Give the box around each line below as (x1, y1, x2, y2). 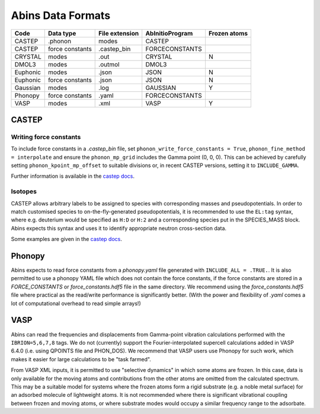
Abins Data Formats (11, 9, 111, 22)
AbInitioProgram (145, 29, 193, 37)
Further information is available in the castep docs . (11, 172, 135, 180)
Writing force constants (11, 133, 81, 141)
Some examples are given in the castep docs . (11, 236, 123, 243)
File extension (98, 29, 139, 37)
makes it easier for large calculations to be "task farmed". (11, 355, 151, 362)
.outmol (98, 60, 120, 68)
